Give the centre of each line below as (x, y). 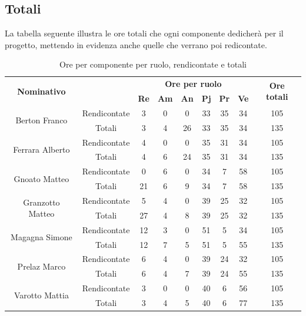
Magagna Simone (41, 237)
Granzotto (41, 202)
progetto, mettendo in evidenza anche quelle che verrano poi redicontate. (136, 44)
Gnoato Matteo (41, 178)
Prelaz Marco (41, 266)
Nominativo (41, 91)
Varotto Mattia (41, 295)
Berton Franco (41, 120)
